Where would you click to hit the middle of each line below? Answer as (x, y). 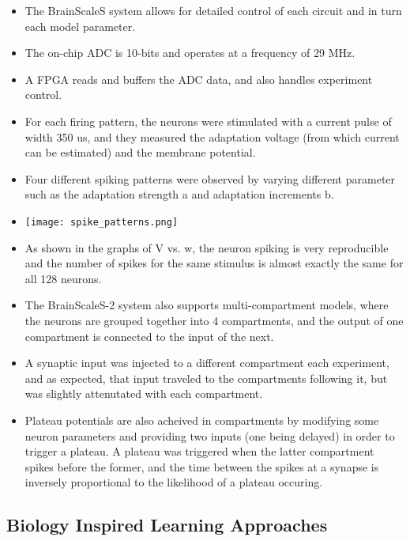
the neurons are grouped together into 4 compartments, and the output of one (214, 320)
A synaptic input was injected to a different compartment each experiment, (207, 363)
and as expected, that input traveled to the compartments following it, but (206, 378)
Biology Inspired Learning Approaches (167, 525)
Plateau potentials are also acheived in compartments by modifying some (202, 420)
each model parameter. (80, 26)
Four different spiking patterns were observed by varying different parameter (210, 178)
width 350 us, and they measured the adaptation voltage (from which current (212, 136)
